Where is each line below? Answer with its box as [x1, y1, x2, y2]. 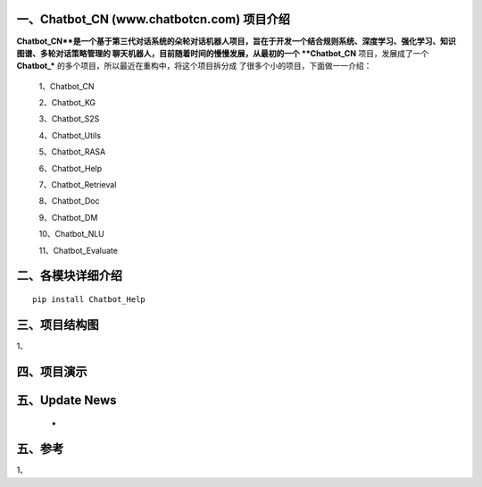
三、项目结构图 [16, 317, 99, 332]
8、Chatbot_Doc [38, 196, 100, 206]
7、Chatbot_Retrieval [38, 180, 117, 190]
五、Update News [16, 392, 117, 407]
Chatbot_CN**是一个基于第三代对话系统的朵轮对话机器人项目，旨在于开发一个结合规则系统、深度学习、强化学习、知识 [16, 36, 456, 46]
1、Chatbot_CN [38, 80, 95, 91]
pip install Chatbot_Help [32, 295, 146, 304]
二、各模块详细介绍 [16, 268, 122, 283]
